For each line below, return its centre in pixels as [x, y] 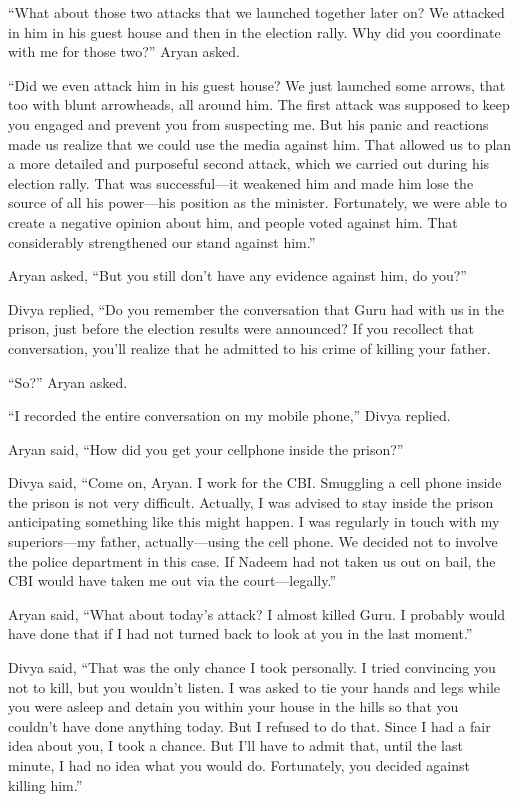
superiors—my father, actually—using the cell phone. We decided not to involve [253, 541]
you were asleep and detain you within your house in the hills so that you [233, 706]
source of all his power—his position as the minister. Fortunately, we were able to [257, 202]
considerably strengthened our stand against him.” [162, 241]
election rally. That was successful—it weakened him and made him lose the [241, 182]
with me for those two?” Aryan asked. [124, 51]
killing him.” [45, 784]
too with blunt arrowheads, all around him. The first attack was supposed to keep [259, 104]
